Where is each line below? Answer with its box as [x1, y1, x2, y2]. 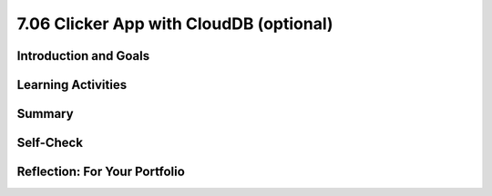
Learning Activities [16, 77, 128, 93]
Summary [16, 106, 74, 122]
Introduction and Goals [16, 48, 150, 64]
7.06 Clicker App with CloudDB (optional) [16, 14, 333, 34]
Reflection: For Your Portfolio [16, 164, 186, 180]
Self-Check [16, 135, 84, 151]
